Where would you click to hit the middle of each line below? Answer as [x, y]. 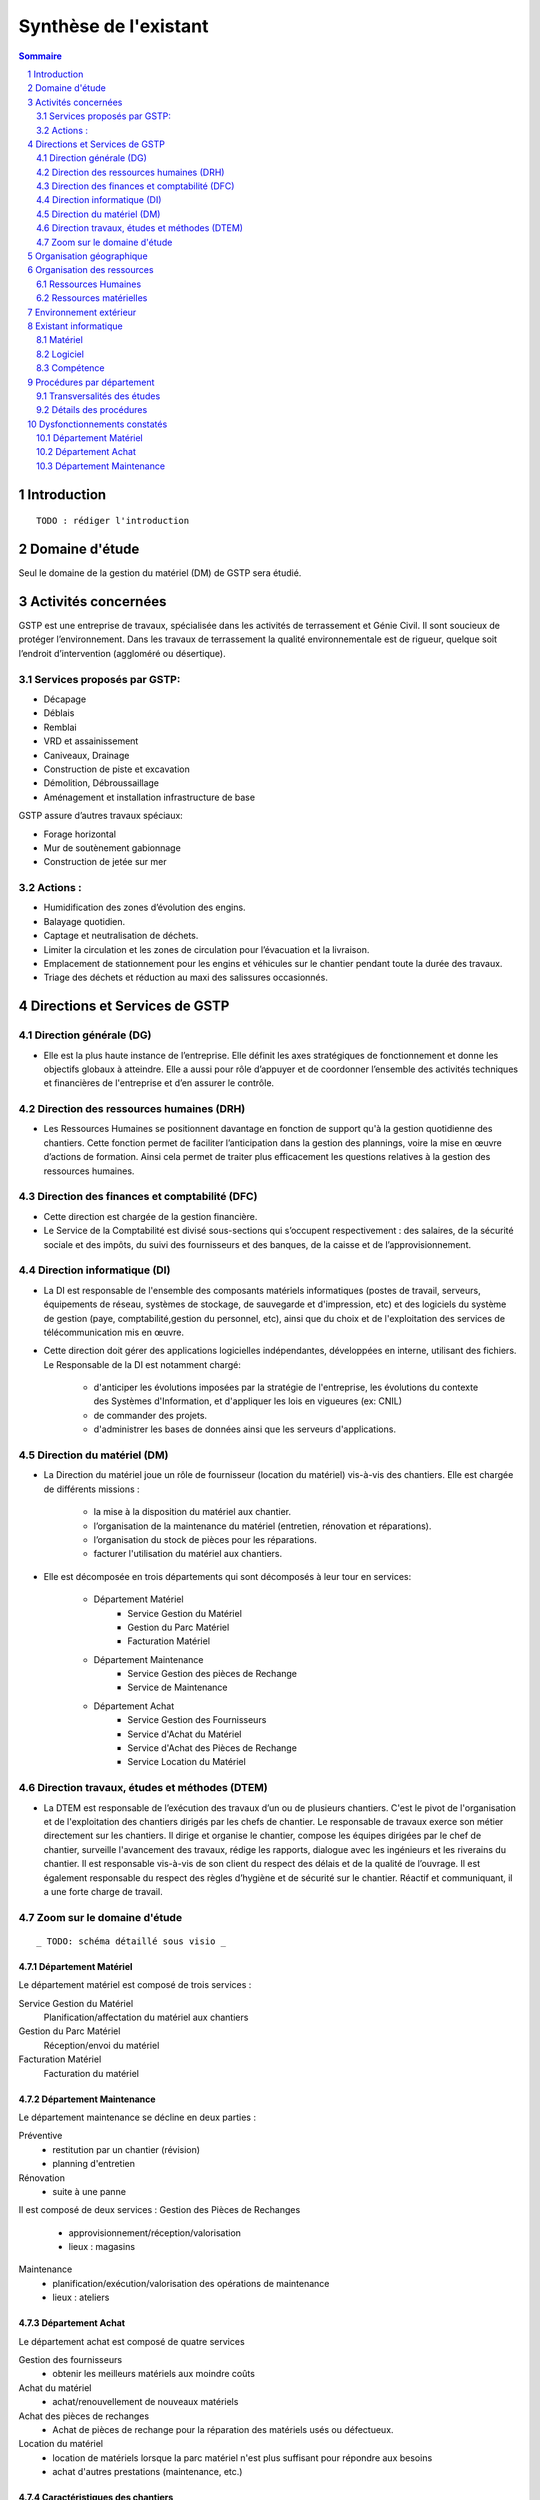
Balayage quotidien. [84, 921]
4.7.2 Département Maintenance [87, 2099]
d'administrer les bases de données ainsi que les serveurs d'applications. [245, 1429]
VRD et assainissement [91, 741]
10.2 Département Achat [86, 452]
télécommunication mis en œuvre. [114, 1332]
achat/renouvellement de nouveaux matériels [145, 2402]
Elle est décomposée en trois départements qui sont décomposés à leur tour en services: [227, 1576]
